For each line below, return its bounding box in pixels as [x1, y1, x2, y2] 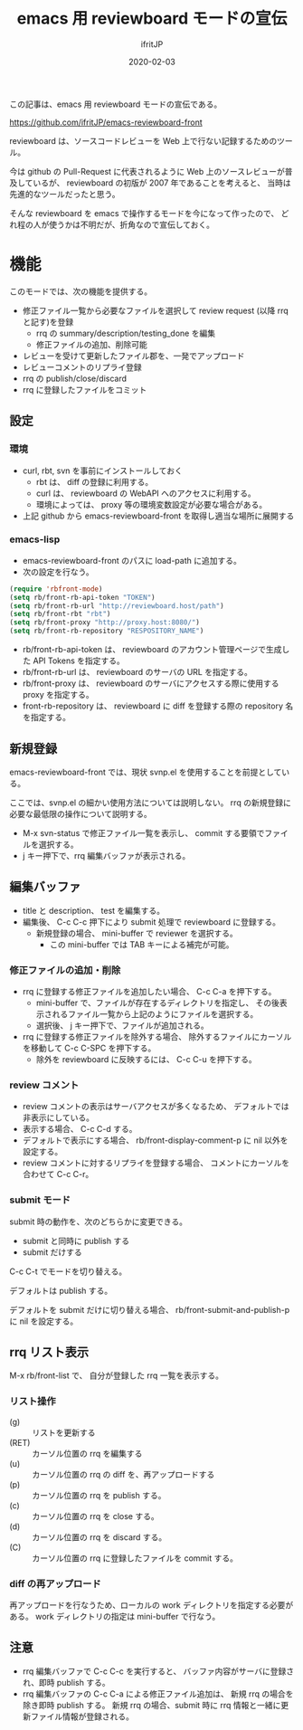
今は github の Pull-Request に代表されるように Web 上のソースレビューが [9, 166, 285, 176]
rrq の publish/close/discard [22, 373, 128, 384]
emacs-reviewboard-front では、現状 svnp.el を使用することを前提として [9, 766, 282, 777]
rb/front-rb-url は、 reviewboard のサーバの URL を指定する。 [22, 667, 253, 678]
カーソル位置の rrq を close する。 [32, 1510, 160, 1521]
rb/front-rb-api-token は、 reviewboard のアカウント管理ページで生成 [22, 644, 282, 655]
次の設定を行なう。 [22, 566, 94, 577]
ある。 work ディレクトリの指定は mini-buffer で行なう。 [9, 1611, 221, 1622]
